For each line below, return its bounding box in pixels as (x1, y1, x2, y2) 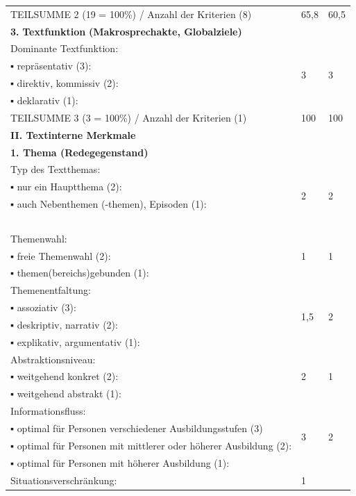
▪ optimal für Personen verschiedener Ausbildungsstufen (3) (10, 421, 263, 435)
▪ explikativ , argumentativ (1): (10, 334, 140, 349)
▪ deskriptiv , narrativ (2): (10, 317, 118, 331)
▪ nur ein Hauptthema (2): (10, 179, 122, 194)
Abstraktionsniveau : (10, 352, 96, 366)
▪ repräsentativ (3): (10, 58, 92, 73)
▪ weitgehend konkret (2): (10, 369, 119, 383)
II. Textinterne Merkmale (10, 127, 136, 142)
